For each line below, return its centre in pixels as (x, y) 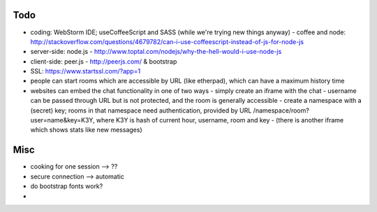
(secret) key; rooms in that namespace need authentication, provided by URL (141, 110)
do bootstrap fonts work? (67, 186)
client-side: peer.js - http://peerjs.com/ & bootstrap (104, 61)
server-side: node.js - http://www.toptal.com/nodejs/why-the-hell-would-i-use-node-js (156, 52)
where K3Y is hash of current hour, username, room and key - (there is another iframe (220, 120)
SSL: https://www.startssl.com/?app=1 (86, 71)
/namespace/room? (281, 110)
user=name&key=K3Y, (62, 120)
